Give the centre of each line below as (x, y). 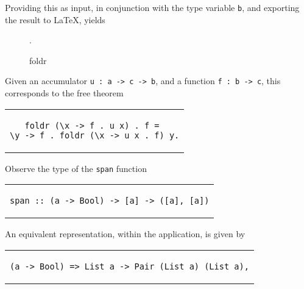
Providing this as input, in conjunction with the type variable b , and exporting (152, 7)
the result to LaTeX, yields (55, 19)
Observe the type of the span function (76, 168)
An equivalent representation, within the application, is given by (125, 234)
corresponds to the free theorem (64, 93)
